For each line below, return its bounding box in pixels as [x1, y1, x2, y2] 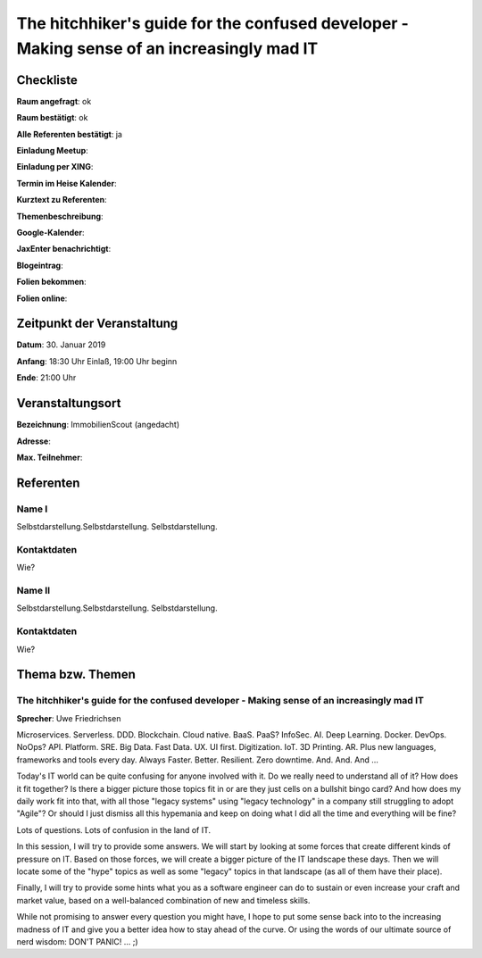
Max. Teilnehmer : [16, 452, 83, 462]
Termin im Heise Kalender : [16, 178, 117, 188]
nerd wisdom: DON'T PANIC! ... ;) [16, 936, 138, 946]
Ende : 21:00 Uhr [16, 372, 77, 383]
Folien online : [16, 293, 68, 304]
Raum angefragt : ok [16, 96, 92, 106]
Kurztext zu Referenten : [16, 195, 107, 205]
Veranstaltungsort [16, 396, 121, 411]
